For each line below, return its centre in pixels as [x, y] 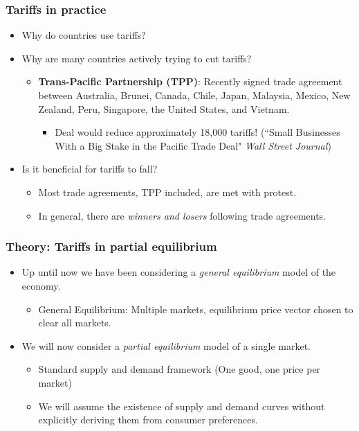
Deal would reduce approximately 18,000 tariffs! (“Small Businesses [197, 132]
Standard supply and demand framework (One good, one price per [179, 369]
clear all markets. [75, 323]
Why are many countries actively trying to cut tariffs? [137, 58]
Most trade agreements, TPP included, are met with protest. [167, 192]
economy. [41, 285]
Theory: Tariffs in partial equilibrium [111, 246]
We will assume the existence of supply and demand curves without [182, 406]
